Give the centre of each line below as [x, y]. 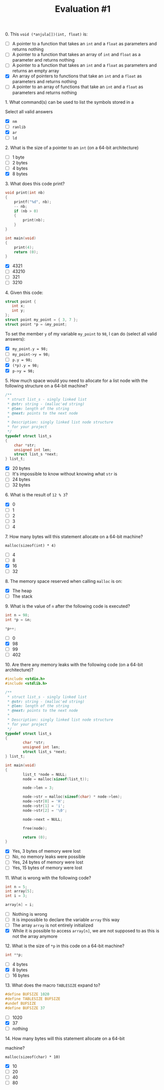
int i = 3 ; [16, 896]
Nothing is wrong [30, 914]
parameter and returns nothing [43, 60]
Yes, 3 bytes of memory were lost [46, 851]
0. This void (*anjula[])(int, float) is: [46, 34]
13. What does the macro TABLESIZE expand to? [53, 985]
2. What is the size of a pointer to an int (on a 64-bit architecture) [72, 147]
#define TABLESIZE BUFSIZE [33, 999]
